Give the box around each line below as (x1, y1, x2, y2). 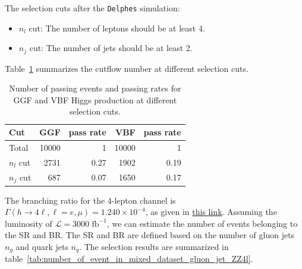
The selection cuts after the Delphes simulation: (5, 2, 180, 14)
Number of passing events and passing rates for (9, 82, 181, 94)
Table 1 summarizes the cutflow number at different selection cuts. (5, 62, 248, 74)
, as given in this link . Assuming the (145, 205, 277, 218)
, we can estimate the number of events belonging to (106, 217, 298, 229)
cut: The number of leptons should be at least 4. (29, 21, 205, 34)
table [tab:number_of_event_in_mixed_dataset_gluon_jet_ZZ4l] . (5, 252, 253, 265)
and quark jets (15, 240, 68, 252)
